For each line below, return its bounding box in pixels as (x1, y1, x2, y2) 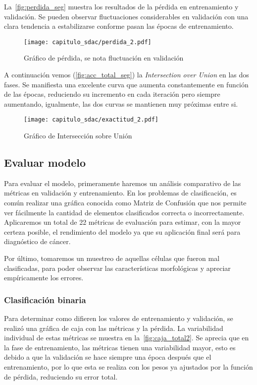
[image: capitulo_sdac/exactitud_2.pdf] (24, 116, 159, 124)
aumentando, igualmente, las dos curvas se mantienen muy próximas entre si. (4, 98, 238, 109)
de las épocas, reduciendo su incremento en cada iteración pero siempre (4, 89, 220, 99)
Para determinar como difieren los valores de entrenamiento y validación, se (4, 313, 233, 323)
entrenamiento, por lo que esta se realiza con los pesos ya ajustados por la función (4, 361, 253, 372)
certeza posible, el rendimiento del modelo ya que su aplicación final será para (4, 226, 241, 237)
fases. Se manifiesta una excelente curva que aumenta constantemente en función (4, 79, 249, 89)
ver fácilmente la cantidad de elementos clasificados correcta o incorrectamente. (4, 207, 245, 217)
